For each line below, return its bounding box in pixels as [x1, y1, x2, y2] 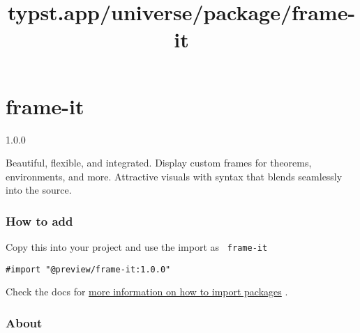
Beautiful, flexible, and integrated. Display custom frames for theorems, [6, 155, 312, 170]
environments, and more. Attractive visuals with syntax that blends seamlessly [6, 169, 343, 183]
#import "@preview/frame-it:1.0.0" [6, 264, 171, 274]
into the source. [6, 183, 72, 197]
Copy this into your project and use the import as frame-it [6, 240, 268, 254]
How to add [6, 212, 73, 229]
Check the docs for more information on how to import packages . [6, 284, 288, 299]
